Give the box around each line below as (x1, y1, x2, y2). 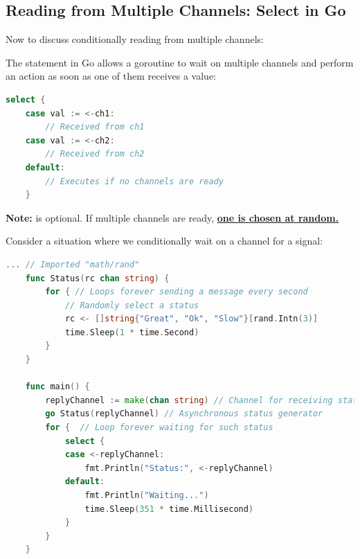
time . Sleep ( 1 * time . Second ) (64, 327, 199, 337)
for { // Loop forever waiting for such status (45, 423, 273, 433)
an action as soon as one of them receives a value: (6, 69, 217, 83)
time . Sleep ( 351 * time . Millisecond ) (84, 504, 254, 514)
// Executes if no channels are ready (45, 176, 224, 186)
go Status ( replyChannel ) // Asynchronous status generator (45, 409, 323, 419)
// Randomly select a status (64, 300, 199, 310)
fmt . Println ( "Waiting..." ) (84, 490, 209, 501)
